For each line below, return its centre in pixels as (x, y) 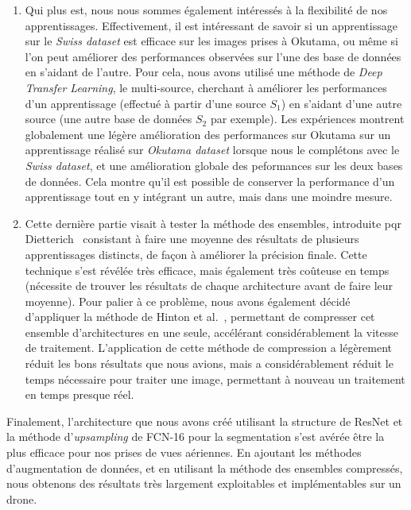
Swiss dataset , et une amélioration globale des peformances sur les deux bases (214, 165)
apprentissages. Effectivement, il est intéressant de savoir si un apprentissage (211, 25)
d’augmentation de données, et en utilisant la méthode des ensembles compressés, (205, 467)
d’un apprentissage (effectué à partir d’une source (145, 103)
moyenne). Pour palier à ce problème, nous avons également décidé (188, 301)
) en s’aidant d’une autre (341, 103)
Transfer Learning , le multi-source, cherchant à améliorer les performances (206, 87)
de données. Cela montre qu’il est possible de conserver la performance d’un (210, 181)
